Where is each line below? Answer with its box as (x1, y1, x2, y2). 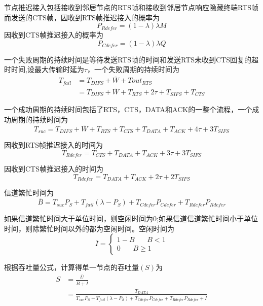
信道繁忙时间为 (4, 187, 54, 198)
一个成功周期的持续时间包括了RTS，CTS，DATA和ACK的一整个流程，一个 (4, 104, 252, 115)
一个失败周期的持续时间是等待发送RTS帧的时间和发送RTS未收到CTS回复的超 (4, 54, 259, 64)
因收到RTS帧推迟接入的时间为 (4, 140, 103, 150)
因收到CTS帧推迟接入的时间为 (4, 163, 103, 174)
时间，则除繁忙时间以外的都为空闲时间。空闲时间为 (4, 223, 174, 233)
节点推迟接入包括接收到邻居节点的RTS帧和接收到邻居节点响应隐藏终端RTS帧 (4, 2, 259, 12)
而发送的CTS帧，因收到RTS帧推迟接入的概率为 (4, 12, 160, 22)
